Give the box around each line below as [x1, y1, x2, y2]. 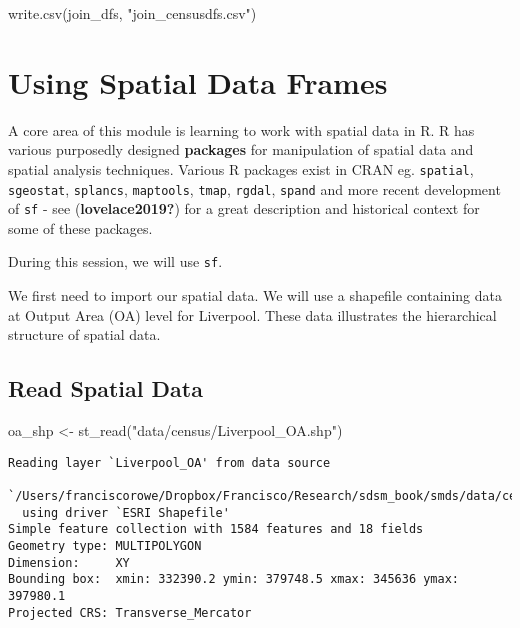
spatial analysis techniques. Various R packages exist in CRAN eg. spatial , [8, 158, 474, 179]
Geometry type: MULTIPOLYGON [8, 538, 202, 553]
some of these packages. [8, 217, 153, 238]
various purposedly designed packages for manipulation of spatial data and [8, 139, 474, 160]
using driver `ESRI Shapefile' [22, 505, 230, 520]
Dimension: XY [8, 555, 130, 570]
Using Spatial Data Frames [8, 61, 388, 102]
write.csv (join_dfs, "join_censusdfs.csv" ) [8, 3, 257, 23]
